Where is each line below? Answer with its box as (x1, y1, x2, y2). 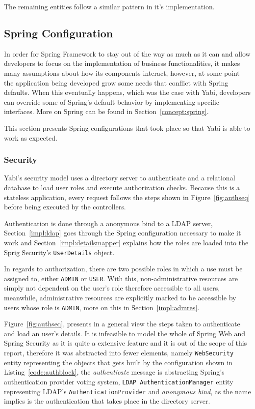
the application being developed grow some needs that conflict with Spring (4, 77, 229, 88)
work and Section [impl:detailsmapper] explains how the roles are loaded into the (4, 237, 249, 247)
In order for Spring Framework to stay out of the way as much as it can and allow (4, 48, 251, 58)
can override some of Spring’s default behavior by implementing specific (4, 96, 220, 107)
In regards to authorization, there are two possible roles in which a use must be (4, 263, 243, 274)
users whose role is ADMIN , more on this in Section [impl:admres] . (4, 302, 200, 312)
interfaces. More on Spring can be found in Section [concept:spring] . (4, 106, 209, 117)
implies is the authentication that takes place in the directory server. (4, 396, 210, 406)
